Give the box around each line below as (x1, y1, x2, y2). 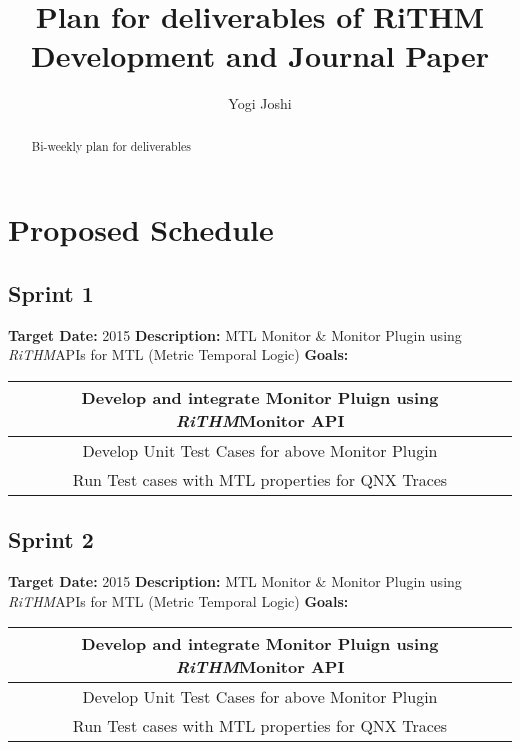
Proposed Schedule (8, 209, 274, 250)
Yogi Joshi (228, 93, 292, 114)
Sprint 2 (8, 524, 94, 555)
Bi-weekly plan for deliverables (31, 137, 191, 154)
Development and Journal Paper (31, 35, 489, 76)
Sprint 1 (8, 277, 94, 308)
